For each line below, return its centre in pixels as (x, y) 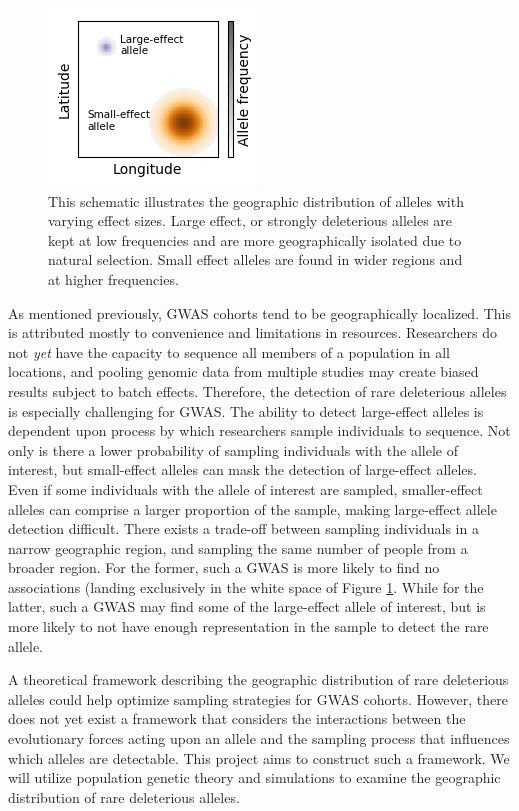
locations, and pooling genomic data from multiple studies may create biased (243, 371)
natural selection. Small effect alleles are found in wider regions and (255, 259)
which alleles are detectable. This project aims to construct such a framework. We (259, 757)
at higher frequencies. (113, 278)
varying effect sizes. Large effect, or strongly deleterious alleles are (250, 220)
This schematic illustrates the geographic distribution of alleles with (256, 200)
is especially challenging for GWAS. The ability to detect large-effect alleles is (246, 410)
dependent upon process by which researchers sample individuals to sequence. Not (259, 430)
